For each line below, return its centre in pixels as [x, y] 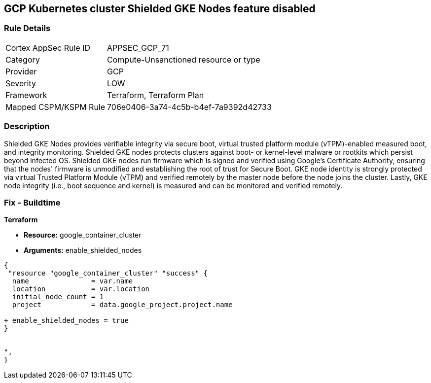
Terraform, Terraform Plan [156, 95]
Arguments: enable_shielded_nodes [83, 250]
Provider [21, 71]
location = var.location [81, 289]
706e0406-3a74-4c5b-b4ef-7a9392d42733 [189, 107]
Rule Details [27, 28]
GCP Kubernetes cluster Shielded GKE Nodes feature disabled [160, 9]
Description [27, 126]
